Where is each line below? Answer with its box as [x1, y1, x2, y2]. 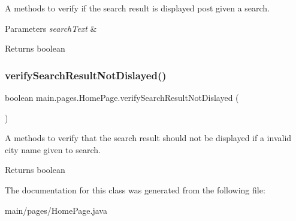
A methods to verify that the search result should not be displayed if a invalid [5, 132, 292, 144]
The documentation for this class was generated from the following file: [5, 183, 265, 196]
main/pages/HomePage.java [5, 204, 107, 216]
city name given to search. [5, 143, 101, 156]
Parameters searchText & [5, 22, 97, 34]
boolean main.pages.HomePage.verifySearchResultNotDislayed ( [5, 91, 239, 103]
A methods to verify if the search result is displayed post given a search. [5, 2, 270, 14]
